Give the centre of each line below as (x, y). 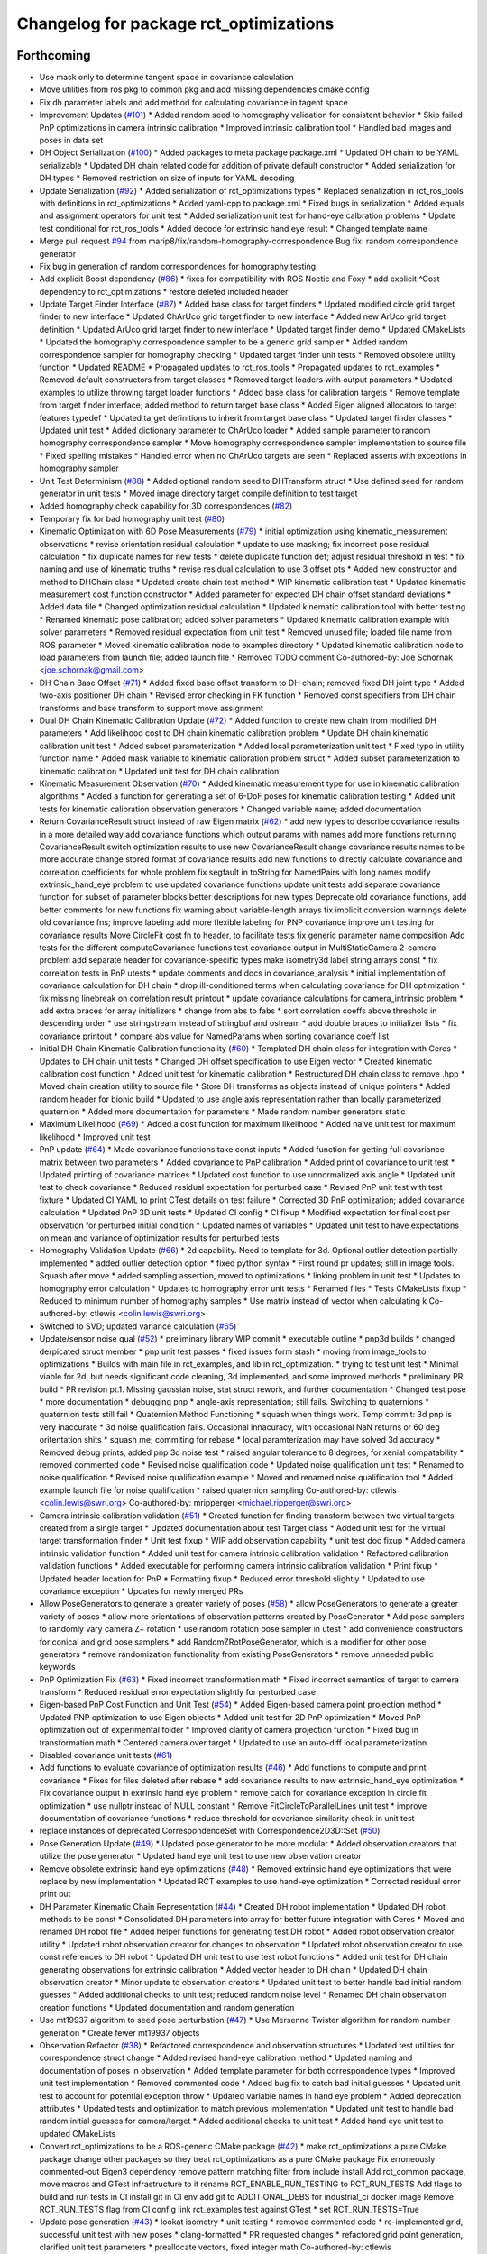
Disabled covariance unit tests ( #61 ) (106, 1755)
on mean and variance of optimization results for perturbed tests (159, 1238)
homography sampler (79, 468)
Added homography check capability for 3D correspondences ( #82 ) (166, 506)
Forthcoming (54, 55)
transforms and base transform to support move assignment (151, 708)
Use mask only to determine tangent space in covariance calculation (166, 78)
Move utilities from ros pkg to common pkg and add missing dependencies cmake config (204, 89)
